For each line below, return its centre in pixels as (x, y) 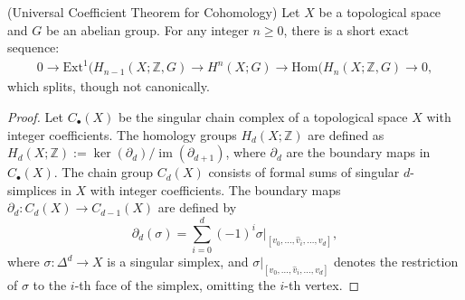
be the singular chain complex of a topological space (263, 116)
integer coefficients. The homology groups (122, 134)
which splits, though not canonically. (109, 86)
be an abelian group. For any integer (147, 29)
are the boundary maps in (358, 152)
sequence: (33, 47)
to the (50, 284)
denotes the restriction (396, 261)
